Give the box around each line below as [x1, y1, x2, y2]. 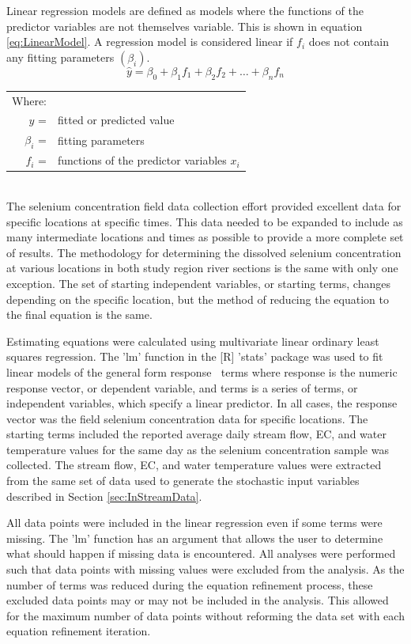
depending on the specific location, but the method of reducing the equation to [6, 290, 389, 307]
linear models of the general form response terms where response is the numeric [6, 363, 398, 380]
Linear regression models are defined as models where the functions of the [6, 2, 364, 18]
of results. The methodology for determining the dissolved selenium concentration [6, 244, 402, 260]
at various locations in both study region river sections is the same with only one [6, 259, 398, 276]
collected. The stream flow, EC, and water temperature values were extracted [6, 456, 382, 473]
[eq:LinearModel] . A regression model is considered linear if [6, 33, 293, 50]
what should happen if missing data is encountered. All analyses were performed [6, 545, 396, 562]
